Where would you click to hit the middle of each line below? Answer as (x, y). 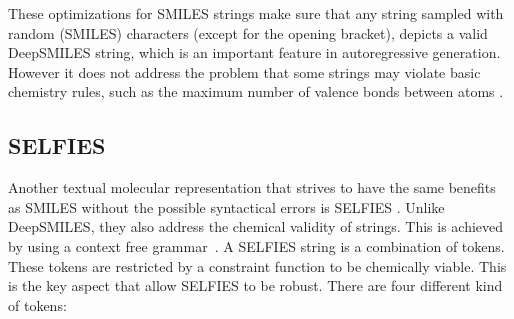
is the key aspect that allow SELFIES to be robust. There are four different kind (255, 285)
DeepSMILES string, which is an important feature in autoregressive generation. (254, 52)
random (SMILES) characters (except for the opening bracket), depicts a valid (248, 32)
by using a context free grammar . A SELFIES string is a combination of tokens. (256, 245)
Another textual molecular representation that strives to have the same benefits (252, 187)
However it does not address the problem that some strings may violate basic (244, 71)
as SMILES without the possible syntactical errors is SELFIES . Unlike (226, 206)
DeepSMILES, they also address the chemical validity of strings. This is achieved (256, 226)
